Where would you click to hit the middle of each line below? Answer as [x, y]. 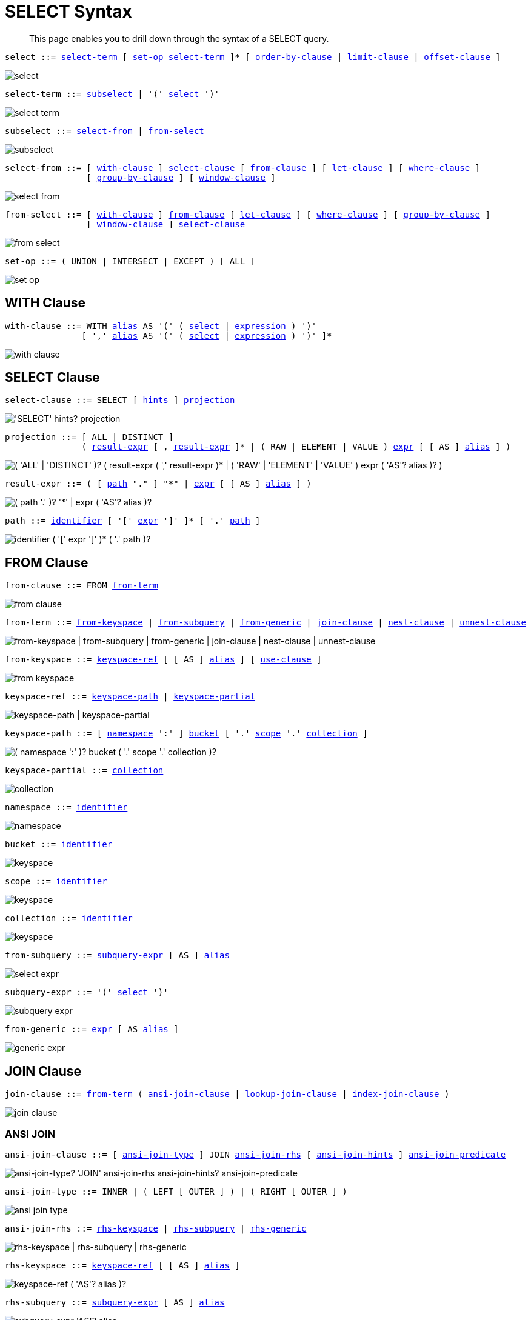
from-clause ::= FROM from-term [82, 586]
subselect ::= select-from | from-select [105, 131]
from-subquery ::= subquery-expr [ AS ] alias [117, 955]
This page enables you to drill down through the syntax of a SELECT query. [179, 38]
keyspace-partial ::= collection [84, 771]
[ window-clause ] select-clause [166, 224]
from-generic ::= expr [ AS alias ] [92, 1029]
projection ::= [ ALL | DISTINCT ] [89, 437]
